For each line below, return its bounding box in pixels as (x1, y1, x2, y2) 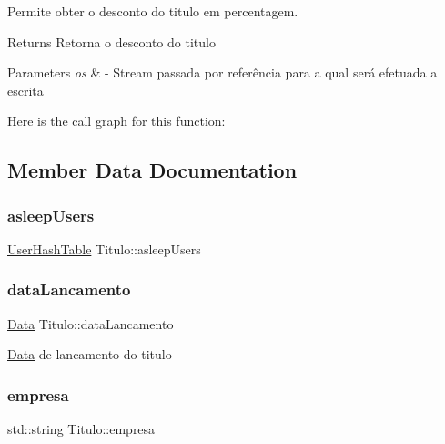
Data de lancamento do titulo (7, 345, 172, 364)
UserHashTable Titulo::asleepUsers (7, 239, 201, 258)
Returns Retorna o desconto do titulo (7, 32, 216, 51)
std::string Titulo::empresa (7, 419, 156, 439)
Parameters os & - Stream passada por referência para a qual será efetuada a (7, 63, 438, 82)
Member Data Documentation (7, 156, 298, 184)
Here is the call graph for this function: (7, 111, 226, 130)
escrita (7, 80, 44, 99)
